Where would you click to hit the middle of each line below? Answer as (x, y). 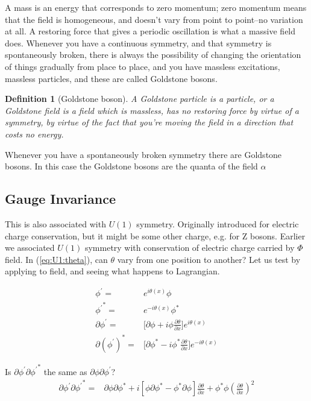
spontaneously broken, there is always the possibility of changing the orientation (153, 55)
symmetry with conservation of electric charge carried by (190, 248)
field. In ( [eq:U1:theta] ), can (56, 259)
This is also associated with (55, 223)
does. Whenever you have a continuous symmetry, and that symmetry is (138, 43)
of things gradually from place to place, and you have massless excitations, (143, 66)
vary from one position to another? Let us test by (209, 259)
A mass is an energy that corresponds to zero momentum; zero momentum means (156, 7)
